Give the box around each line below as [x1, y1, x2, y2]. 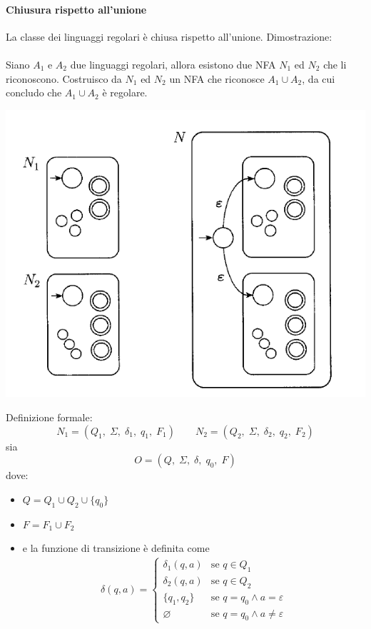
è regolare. [102, 85, 148, 100]
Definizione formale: [6, 410, 93, 425]
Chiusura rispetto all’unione [6, 1, 147, 16]
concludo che [6, 85, 62, 100]
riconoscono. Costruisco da [6, 71, 122, 86]
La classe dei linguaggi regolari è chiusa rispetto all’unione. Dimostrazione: [6, 29, 332, 44]
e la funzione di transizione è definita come [22, 540, 210, 555]
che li [323, 56, 347, 71]
